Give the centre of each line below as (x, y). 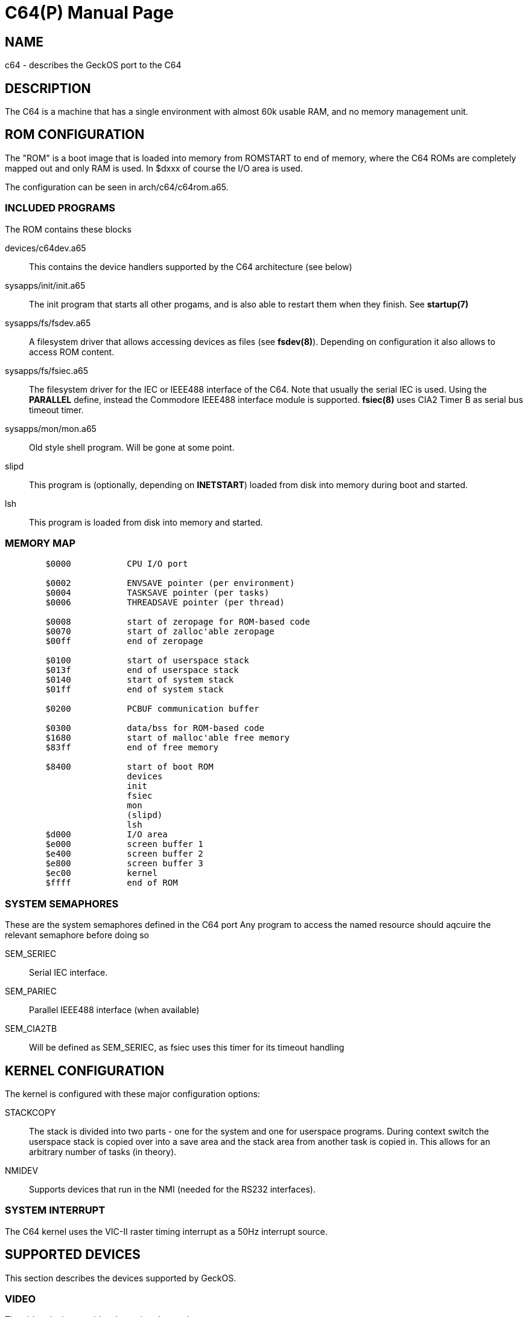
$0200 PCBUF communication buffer (152, 709)
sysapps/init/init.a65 (45, 285)
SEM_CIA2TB (31, 1029)
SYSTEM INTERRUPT (55, 1210)
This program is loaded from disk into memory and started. (146, 522)
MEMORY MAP (40, 543)
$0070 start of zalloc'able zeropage (160, 632)
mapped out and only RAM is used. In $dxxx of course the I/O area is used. (154, 168)
